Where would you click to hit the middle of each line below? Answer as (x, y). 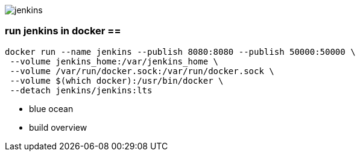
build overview (58, 127)
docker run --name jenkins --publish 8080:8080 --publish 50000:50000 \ (180, 51)
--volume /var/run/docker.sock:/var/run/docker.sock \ (142, 71)
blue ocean (51, 108)
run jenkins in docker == (63, 31)
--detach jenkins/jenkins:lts (81, 90)
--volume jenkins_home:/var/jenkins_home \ (114, 61)
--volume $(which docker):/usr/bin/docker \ (117, 80)
